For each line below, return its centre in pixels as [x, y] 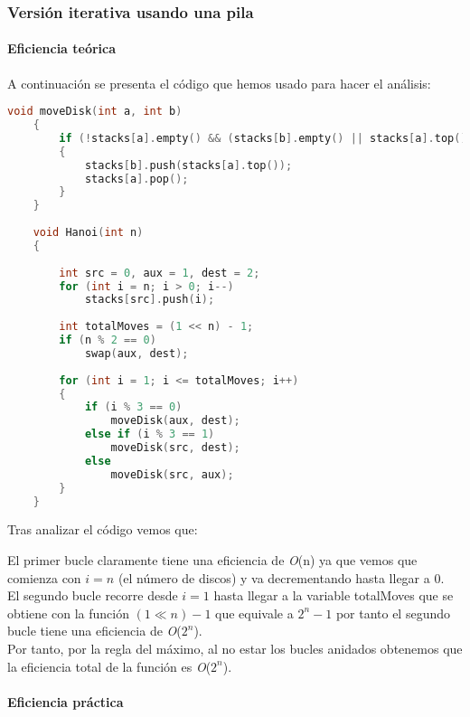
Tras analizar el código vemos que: [103, 529]
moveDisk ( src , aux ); [172, 474]
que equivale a [254, 613]
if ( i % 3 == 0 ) [133, 407]
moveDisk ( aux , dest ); [175, 421]
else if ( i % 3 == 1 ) [150, 434]
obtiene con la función [68, 613]
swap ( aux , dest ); [136, 353]
